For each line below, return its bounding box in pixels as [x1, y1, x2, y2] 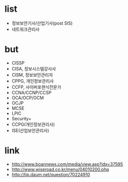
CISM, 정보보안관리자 [11, 72, 53, 78]
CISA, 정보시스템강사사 [11, 66, 56, 71]
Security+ [11, 115, 32, 121]
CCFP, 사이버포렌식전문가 [11, 84, 62, 90]
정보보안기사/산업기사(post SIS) [11, 20, 73, 26]
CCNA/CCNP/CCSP [11, 90, 52, 95]
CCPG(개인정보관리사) [11, 121, 55, 127]
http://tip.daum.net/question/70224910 [11, 171, 90, 177]
